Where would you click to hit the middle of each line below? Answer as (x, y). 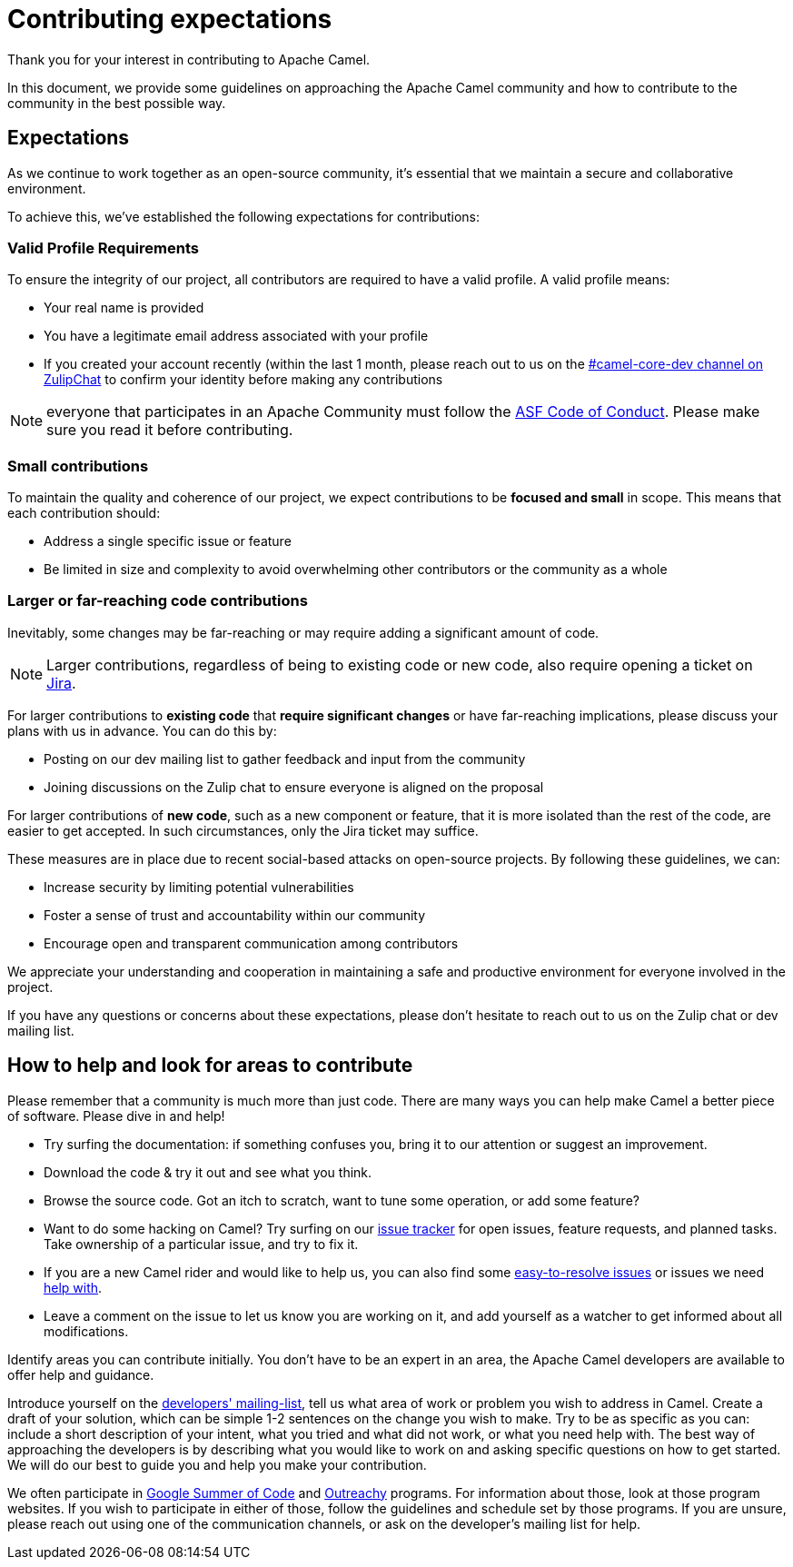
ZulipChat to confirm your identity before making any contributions (243, 380)
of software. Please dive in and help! (116, 1116)
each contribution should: (84, 513)
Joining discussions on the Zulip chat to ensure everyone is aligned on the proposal (294, 787)
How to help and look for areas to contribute (210, 1066)
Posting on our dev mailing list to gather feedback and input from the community (285, 759)
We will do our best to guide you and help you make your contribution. (217, 1464)
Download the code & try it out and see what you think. (208, 1172)
